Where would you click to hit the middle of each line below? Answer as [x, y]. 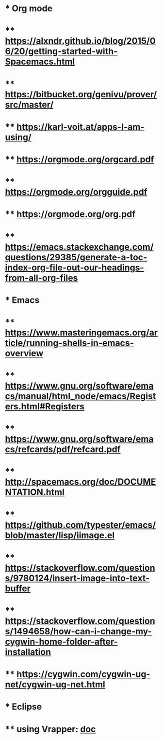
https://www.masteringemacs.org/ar [81, 332]
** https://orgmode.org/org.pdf [70, 214]
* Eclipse [24, 707]
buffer [18, 588]
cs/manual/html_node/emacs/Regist [81, 396]
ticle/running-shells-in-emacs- [70, 343]
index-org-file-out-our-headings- [74, 267]
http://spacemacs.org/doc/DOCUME [81, 482]
